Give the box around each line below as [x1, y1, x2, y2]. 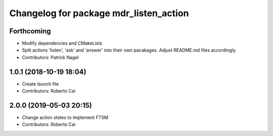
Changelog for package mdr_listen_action [9, 8, 189, 19]
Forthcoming [9, 27, 51, 35]
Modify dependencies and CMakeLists [22, 40, 103, 47]
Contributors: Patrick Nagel [22, 54, 79, 60]
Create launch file [22, 81, 59, 87]
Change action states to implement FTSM [22, 114, 109, 121]
